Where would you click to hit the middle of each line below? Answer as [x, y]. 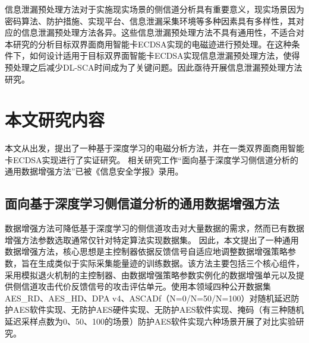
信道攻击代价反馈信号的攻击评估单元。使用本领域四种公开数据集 [146, 286]
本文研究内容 [55, 120]
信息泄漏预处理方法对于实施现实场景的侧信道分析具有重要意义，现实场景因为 [154, 9]
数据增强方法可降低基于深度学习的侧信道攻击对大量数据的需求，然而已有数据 [154, 228]
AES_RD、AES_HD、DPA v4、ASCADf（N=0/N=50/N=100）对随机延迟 [148, 298]
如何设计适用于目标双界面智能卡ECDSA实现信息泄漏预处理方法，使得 [165, 55]
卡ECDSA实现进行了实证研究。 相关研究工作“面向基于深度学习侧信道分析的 [152, 159]
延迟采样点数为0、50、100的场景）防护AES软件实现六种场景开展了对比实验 [150, 321]
